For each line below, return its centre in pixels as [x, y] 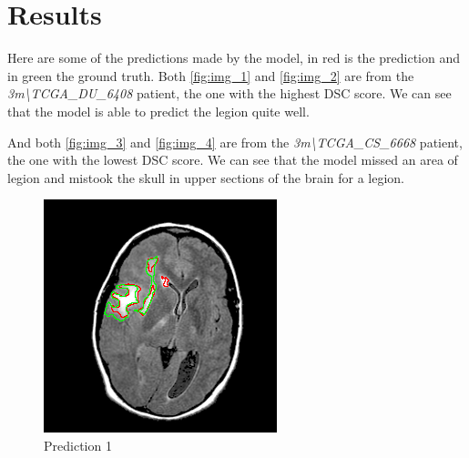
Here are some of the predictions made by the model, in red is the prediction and [234, 58]
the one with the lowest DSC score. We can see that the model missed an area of [233, 160]
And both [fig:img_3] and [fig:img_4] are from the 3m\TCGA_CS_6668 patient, [235, 142]
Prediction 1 [78, 445]
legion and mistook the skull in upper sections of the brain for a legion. [206, 177]
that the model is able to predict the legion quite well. [158, 111]
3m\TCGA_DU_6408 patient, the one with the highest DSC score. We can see [229, 93]
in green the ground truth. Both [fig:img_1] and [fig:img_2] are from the [211, 75]
